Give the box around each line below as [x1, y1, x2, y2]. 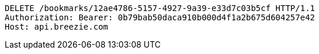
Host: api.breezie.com [5, 22, 109, 31]
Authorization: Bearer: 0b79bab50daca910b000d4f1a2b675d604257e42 [5, 13, 315, 22]
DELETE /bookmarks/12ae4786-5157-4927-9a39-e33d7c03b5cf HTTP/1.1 [5, 3, 315, 13]
